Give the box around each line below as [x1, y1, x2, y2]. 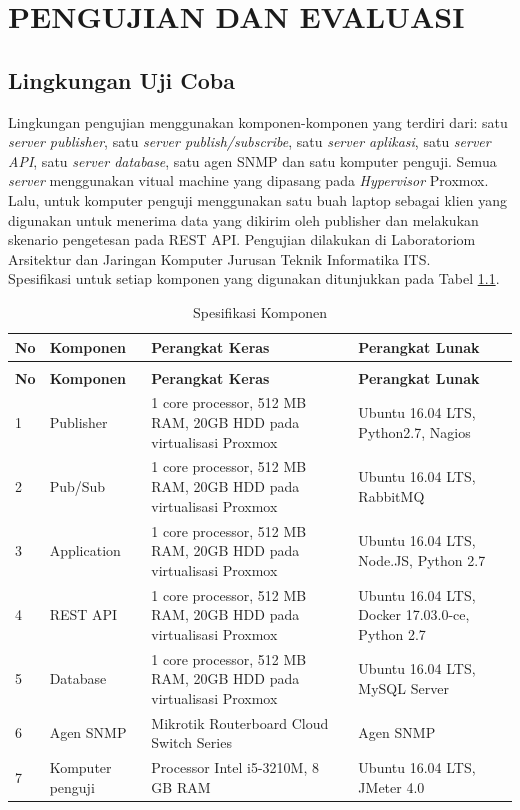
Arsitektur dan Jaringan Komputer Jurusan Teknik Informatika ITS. [8, 248, 431, 269]
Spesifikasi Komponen [193, 301, 327, 322]
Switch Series [151, 732, 232, 753]
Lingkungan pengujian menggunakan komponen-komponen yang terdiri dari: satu [8, 111, 508, 132]
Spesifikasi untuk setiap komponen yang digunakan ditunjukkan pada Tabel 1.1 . [8, 268, 500, 289]
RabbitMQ [358, 485, 425, 506]
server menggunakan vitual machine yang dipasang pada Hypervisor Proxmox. [8, 170, 489, 191]
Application [49, 540, 121, 561]
